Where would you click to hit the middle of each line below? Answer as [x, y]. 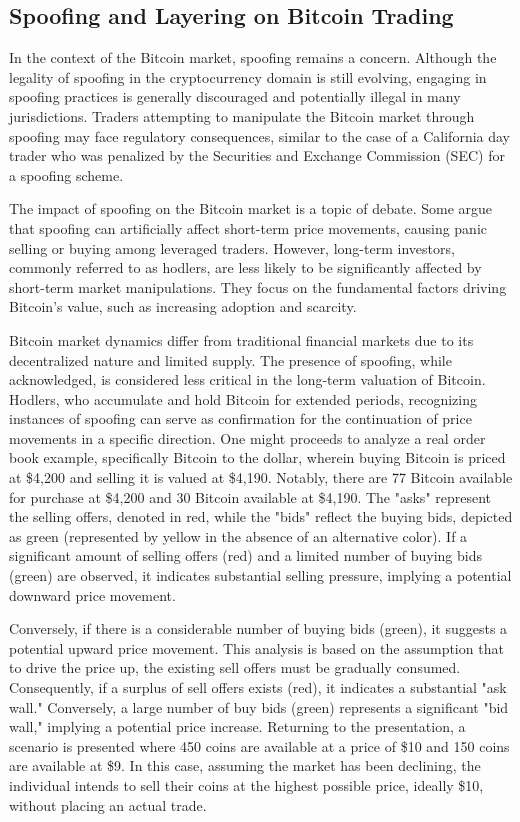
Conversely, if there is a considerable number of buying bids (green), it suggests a [258, 628]
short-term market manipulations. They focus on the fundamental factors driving [258, 286]
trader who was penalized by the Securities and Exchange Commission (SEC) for [257, 155]
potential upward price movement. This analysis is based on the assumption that [256, 647]
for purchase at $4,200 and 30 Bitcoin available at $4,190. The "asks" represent [250, 496]
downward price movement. [92, 594]
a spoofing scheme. [66, 174]
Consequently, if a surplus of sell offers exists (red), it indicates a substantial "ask [258, 687]
